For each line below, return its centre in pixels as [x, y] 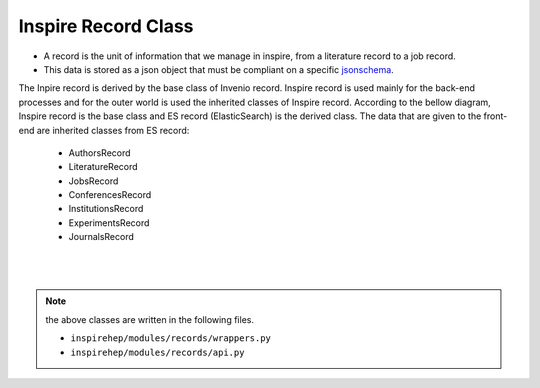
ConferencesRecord [110, 195]
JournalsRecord [101, 237]
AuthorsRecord [99, 152]
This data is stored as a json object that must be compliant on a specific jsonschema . [218, 69]
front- [495, 116]
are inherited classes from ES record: [113, 130]
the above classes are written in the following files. [150, 319]
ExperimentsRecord [109, 222]
